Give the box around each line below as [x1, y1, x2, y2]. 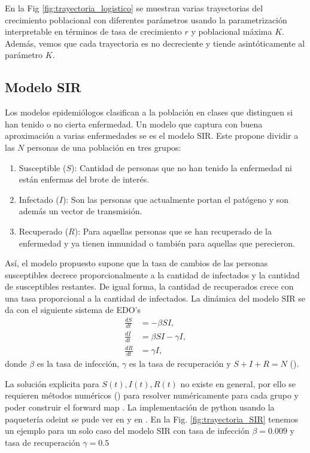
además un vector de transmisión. [19, 205, 142, 217]
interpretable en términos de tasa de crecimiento [5, 25, 182, 38]
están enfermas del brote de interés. [19, 173, 150, 186]
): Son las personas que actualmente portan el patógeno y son [62, 193, 289, 205]
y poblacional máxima [191, 25, 272, 38]
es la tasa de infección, [37, 357, 120, 370]
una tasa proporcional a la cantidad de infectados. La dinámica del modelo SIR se [5, 291, 305, 304]
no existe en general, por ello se [180, 377, 296, 390]
